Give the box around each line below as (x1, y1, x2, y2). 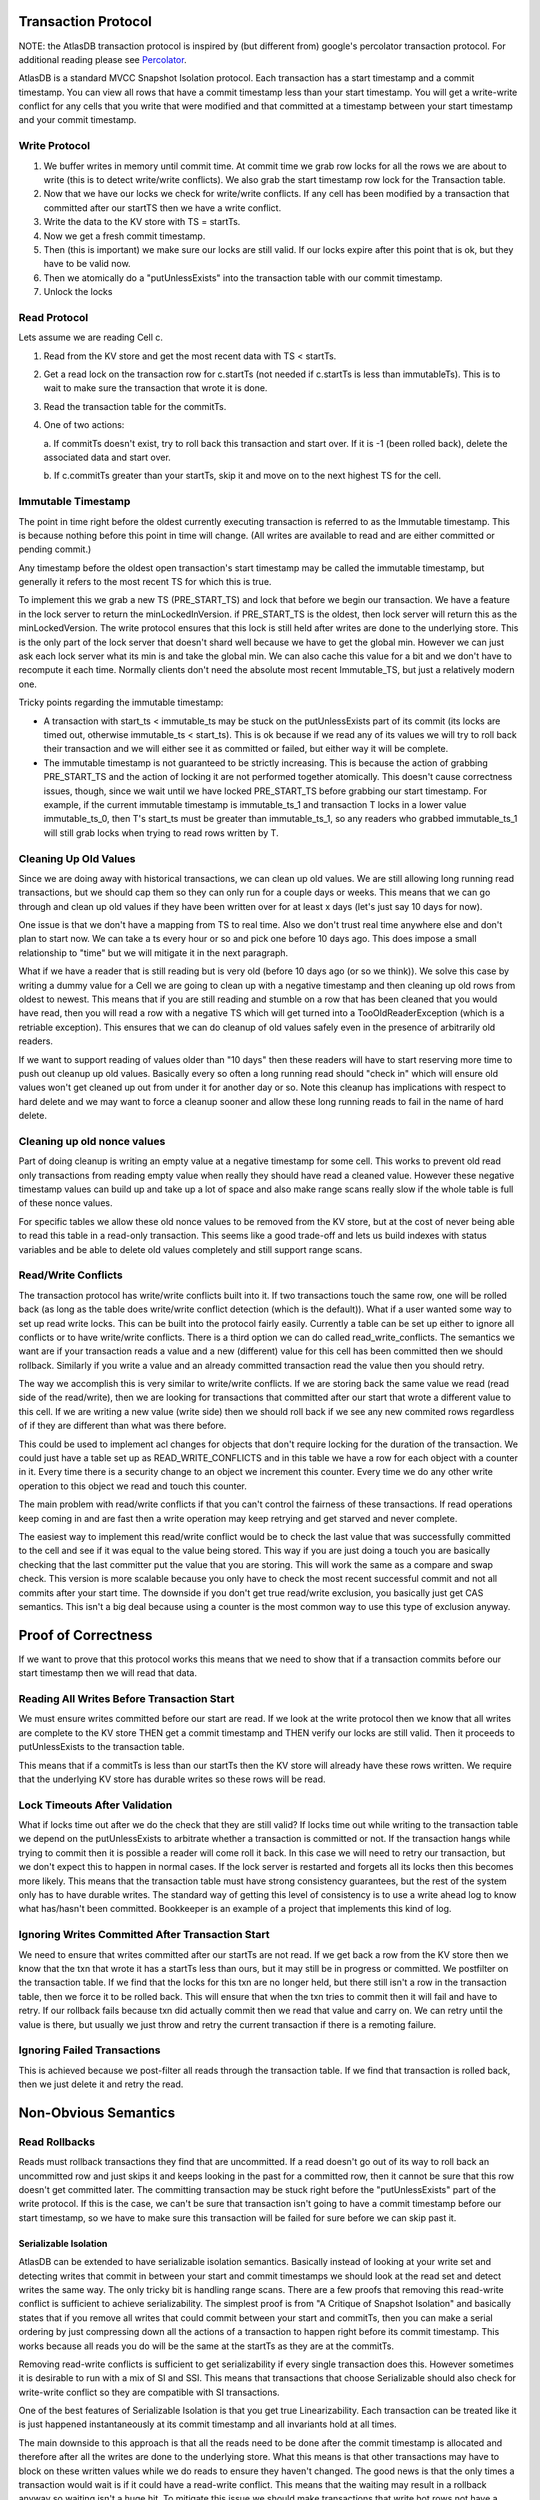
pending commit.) (18, 543, 92, 555)
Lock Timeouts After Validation (18, 1798, 173, 1812)
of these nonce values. (18, 1197, 113, 1209)
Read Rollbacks (18, 2135, 95, 2149)
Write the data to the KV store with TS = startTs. (43, 216, 241, 228)
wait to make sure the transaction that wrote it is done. (43, 382, 268, 394)
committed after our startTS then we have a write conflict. (43, 201, 282, 214)
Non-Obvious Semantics (18, 2104, 175, 2121)
